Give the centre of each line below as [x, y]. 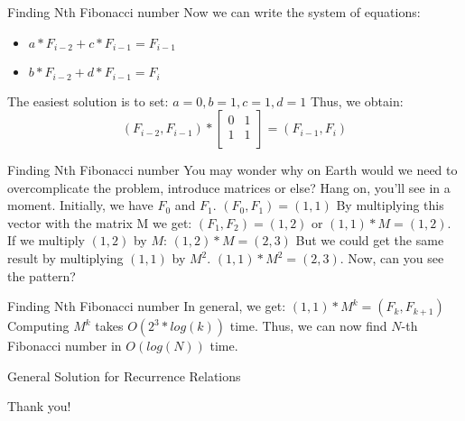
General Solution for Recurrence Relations [124, 375]
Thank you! [39, 406]
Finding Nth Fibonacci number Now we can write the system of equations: [214, 12]
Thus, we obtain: [357, 101]
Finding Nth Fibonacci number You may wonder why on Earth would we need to [232, 170]
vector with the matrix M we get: [100, 222]
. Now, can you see [392, 258]
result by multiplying [65, 258]
